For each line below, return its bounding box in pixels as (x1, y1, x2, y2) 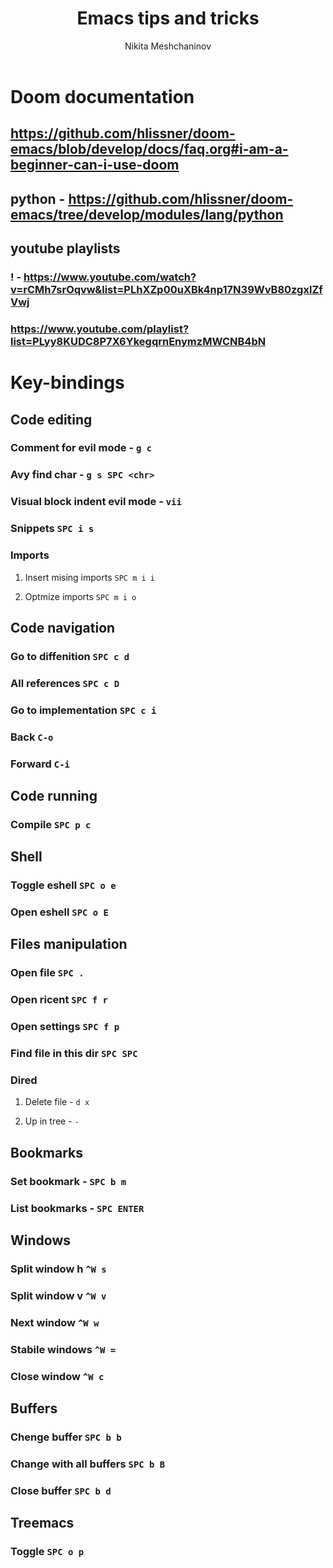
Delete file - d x (24, 1096, 90, 1108)
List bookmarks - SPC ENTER (10, 1201, 145, 1215)
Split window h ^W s (10, 1262, 107, 1276)
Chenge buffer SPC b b (10, 1430, 122, 1444)
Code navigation (10, 619, 116, 636)
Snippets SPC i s (10, 522, 95, 536)
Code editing (10, 411, 93, 428)
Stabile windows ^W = (10, 1342, 117, 1356)
